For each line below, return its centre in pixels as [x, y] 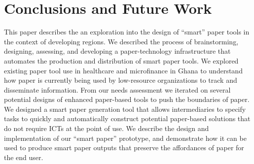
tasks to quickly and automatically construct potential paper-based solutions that [127, 118]
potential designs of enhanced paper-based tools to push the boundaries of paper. [127, 99]
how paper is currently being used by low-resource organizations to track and [121, 80]
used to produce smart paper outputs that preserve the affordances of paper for [124, 148]
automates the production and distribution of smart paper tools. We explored [121, 60]
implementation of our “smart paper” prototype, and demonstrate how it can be [125, 138]
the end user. [24, 157]
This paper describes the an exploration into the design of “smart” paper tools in [127, 32]
